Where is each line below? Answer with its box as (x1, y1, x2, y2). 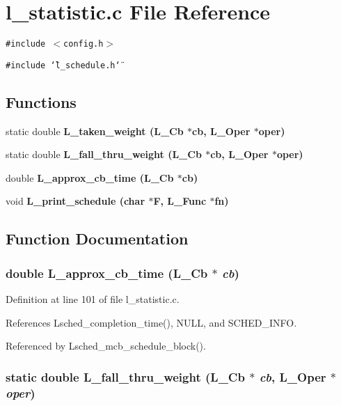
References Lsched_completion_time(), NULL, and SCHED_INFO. (6, 315, 297, 329)
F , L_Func (153, 194, 207, 208)
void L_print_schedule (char (6, 194, 145, 208)
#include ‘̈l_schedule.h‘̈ (6, 60, 120, 70)
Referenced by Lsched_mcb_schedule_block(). (6, 338, 206, 353)
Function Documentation (6, 228, 189, 249)
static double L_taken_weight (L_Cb (6, 123, 184, 138)
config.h (63, 39, 104, 49)
